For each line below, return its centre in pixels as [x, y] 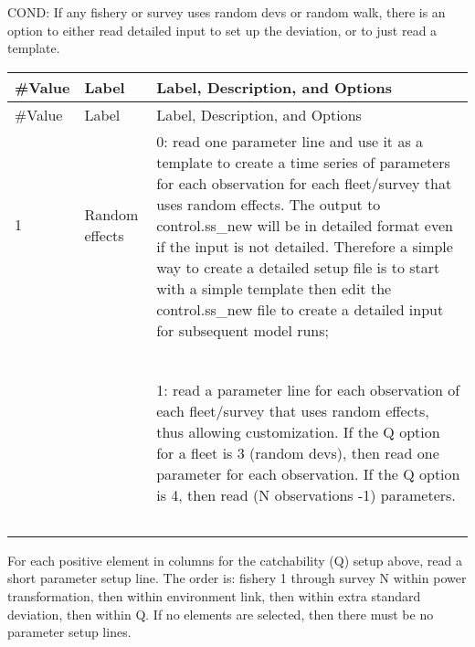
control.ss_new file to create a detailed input [300, 309]
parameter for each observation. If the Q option [308, 473]
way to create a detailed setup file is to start [298, 267]
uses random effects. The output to [269, 204]
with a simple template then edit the [274, 288]
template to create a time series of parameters [303, 162]
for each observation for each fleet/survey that [304, 183]
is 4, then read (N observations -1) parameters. [306, 494]
